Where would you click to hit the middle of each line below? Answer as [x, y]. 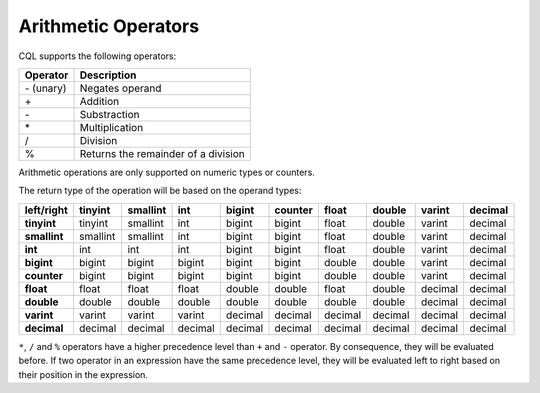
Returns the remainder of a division [162, 153]
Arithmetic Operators [109, 26]
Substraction [109, 114]
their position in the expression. [83, 374]
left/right [46, 210]
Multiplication [111, 127]
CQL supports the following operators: [97, 56]
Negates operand [120, 88]
